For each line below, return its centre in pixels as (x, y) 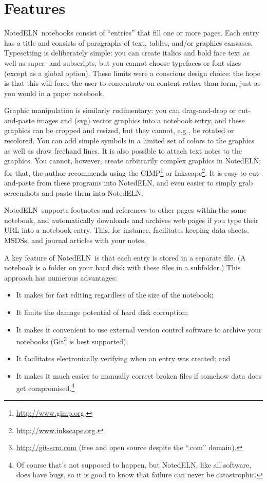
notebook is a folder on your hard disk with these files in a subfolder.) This (122, 267)
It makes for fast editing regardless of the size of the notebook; (115, 295)
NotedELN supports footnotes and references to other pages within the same (126, 210)
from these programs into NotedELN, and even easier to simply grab (145, 183)
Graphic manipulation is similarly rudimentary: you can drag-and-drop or (120, 110)
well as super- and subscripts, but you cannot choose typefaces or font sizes (123, 62)
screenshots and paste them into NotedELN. (74, 192)
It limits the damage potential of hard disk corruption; (102, 312)
